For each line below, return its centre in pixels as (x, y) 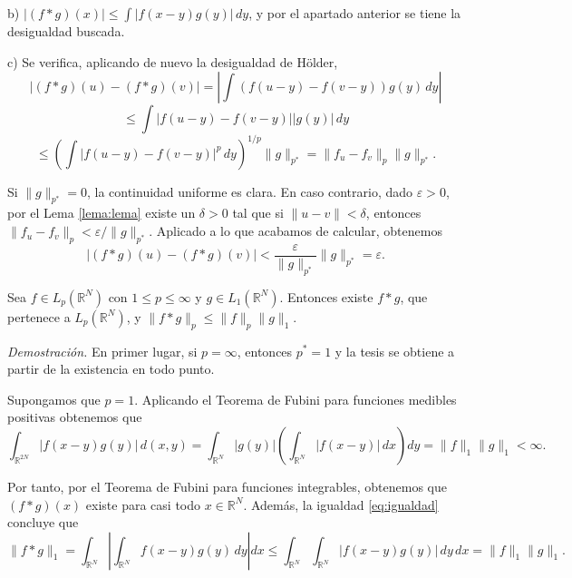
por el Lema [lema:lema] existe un (102, 213)
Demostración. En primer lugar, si (102, 351)
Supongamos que (54, 399)
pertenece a (39, 316)
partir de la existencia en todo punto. (111, 369)
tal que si (258, 213)
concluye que (43, 522)
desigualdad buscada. (66, 31)
